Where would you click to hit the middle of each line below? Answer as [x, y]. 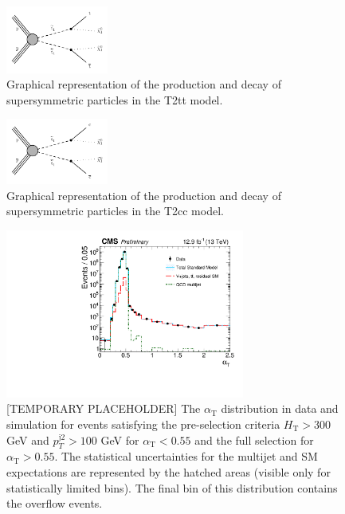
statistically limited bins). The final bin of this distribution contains [172, 487]
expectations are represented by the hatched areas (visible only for [169, 471]
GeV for [120, 439]
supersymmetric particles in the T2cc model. [115, 211]
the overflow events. [55, 503]
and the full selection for [254, 439]
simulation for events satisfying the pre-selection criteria [143, 424]
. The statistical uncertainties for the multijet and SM [186, 456]
